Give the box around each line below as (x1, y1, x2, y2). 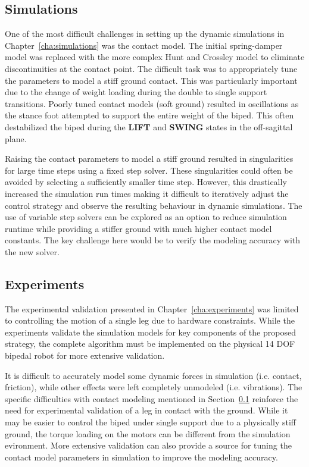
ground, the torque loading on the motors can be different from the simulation (5, 427, 291, 440)
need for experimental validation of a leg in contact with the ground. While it (5, 404, 288, 416)
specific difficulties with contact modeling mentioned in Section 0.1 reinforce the (5, 392, 298, 405)
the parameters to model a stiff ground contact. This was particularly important (5, 74, 298, 86)
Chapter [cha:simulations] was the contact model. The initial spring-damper (5, 39, 283, 51)
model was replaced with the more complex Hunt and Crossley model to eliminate (5, 51, 305, 63)
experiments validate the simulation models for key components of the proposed (5, 325, 296, 338)
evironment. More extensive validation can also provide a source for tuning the (5, 439, 292, 452)
